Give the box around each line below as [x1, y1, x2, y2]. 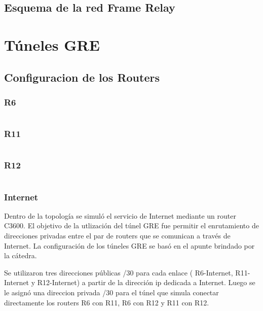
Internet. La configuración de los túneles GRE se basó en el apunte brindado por [4, 240, 255, 251]
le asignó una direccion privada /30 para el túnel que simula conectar [4, 287, 219, 297]
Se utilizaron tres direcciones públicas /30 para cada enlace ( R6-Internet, [4, 267, 233, 278]
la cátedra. [4, 250, 37, 261]
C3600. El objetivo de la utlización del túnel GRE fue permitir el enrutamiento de [4, 220, 259, 231]
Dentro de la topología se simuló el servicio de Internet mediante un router [4, 210, 236, 221]
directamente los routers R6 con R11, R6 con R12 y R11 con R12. [4, 297, 209, 307]
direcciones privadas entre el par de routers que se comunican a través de [4, 230, 231, 240]
